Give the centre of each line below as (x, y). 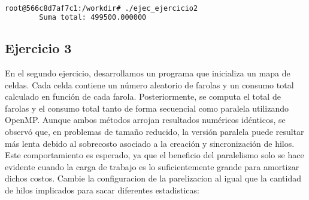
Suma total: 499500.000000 (93, 17)
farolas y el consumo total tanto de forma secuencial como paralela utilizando (147, 108)
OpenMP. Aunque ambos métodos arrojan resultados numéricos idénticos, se (145, 120)
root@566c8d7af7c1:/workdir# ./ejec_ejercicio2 (102, 8)
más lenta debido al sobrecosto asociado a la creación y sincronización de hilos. (150, 143)
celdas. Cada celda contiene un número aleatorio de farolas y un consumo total (149, 84)
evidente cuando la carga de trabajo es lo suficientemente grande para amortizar (152, 166)
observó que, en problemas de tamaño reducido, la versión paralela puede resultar (154, 131)
